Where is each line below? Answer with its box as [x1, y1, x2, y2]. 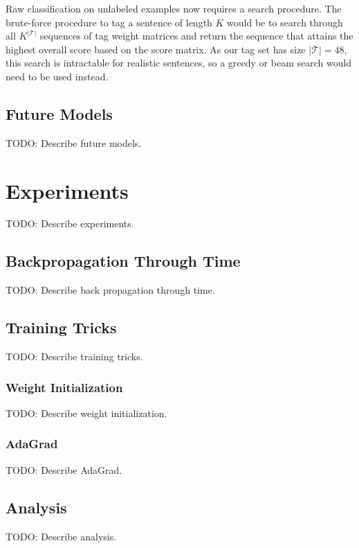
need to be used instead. [6, 69, 109, 83]
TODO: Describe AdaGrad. [6, 462, 122, 477]
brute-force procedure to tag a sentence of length [6, 15, 212, 29]
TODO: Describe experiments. [6, 216, 134, 231]
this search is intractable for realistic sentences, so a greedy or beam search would [6, 55, 352, 70]
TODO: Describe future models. [6, 135, 142, 150]
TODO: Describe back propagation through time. [6, 283, 215, 297]
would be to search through [227, 15, 343, 29]
